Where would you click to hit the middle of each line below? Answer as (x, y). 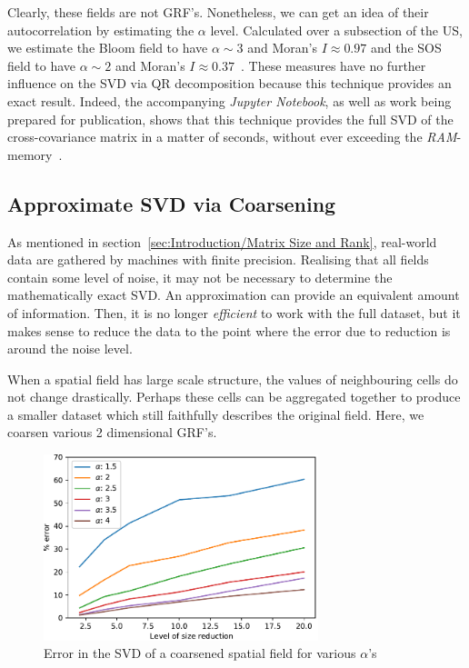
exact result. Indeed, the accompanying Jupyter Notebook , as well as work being (230, 100)
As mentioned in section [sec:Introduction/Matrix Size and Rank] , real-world (222, 241)
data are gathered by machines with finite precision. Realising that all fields (218, 259)
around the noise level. (70, 349)
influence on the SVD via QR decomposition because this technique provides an (230, 83)
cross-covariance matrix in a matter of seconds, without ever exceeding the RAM (232, 137)
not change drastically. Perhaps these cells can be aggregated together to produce (234, 397)
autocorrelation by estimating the (101, 30)
